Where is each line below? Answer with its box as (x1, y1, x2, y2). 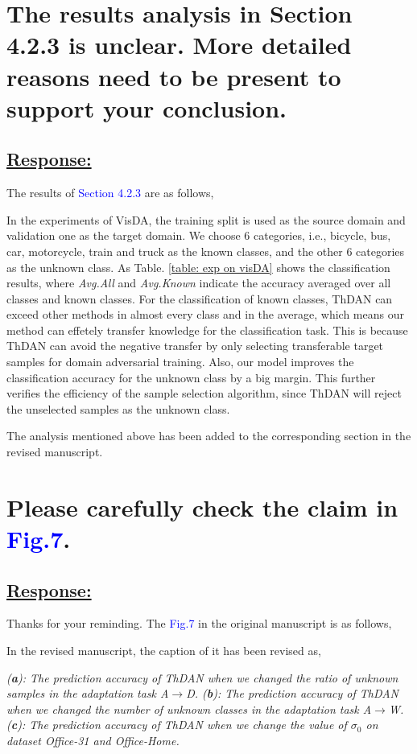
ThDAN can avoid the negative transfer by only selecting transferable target (6, 337, 384, 354)
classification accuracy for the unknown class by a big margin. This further (6, 369, 376, 385)
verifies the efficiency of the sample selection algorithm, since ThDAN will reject (6, 385, 402, 402)
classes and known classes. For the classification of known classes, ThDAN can (6, 290, 393, 307)
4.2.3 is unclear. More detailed (6, 28, 352, 61)
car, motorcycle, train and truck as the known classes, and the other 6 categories (6, 242, 405, 259)
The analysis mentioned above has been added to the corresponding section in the (6, 427, 411, 444)
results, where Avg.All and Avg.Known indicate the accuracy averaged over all (6, 274, 391, 291)
